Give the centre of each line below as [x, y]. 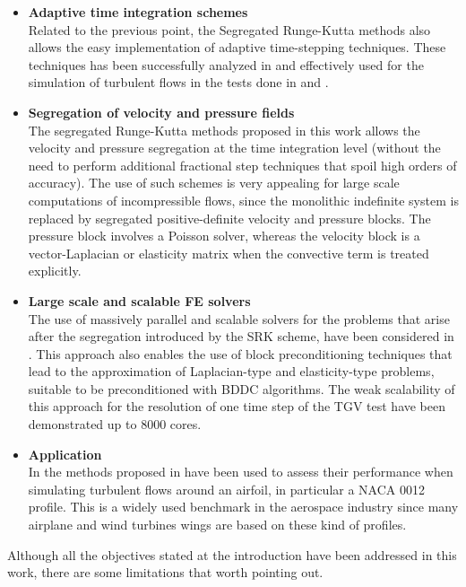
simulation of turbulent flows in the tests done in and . [178, 82]
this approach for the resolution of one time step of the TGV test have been [237, 406]
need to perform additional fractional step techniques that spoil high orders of [242, 165]
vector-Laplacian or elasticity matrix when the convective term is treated [229, 253]
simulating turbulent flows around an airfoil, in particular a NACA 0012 [226, 489]
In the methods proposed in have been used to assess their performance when [241, 472]
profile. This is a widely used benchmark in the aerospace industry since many [243, 507]
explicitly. [55, 271]
